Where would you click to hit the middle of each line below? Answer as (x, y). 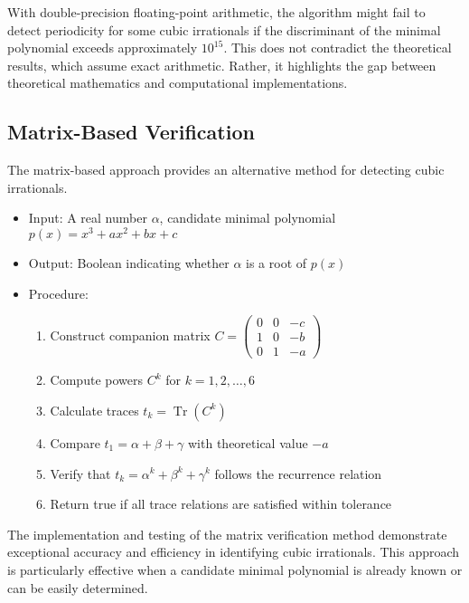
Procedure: (58, 293)
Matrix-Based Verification (131, 132)
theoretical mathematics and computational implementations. (178, 83)
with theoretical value (248, 442)
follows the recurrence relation (298, 473)
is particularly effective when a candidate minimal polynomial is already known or (235, 569)
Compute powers (96, 380)
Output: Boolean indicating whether (129, 263)
